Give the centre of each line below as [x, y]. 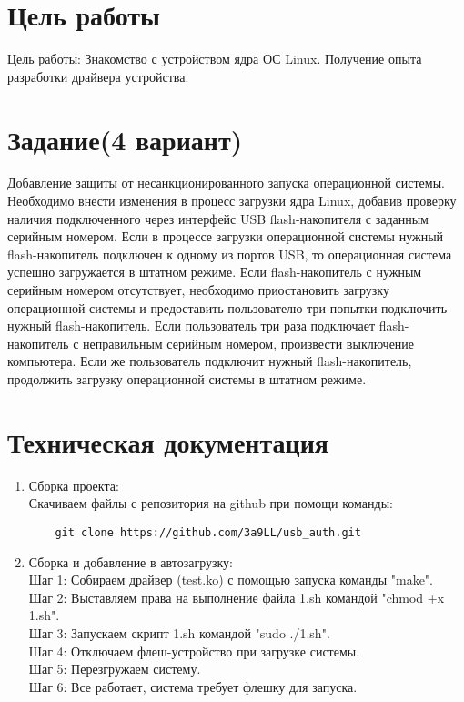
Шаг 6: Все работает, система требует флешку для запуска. [193, 686]
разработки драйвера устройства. [98, 76]
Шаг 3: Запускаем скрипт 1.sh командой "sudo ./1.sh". [179, 632]
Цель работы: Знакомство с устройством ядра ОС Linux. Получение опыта [215, 59]
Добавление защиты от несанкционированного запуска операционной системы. [226, 183]
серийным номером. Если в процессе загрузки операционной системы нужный [226, 236]
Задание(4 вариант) [125, 139]
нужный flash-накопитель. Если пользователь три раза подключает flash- [208, 326]
